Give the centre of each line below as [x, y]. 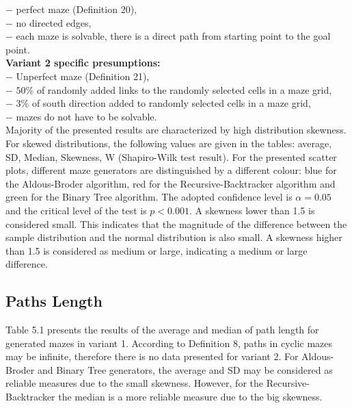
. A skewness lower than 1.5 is [252, 210]
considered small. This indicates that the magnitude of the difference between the [176, 224]
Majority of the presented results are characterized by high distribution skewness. [176, 130]
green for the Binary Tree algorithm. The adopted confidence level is [149, 197]
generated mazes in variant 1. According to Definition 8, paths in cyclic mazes [169, 343]
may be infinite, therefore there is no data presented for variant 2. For [152, 356]
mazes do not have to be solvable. [86, 116]
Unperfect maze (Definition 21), [83, 76]
